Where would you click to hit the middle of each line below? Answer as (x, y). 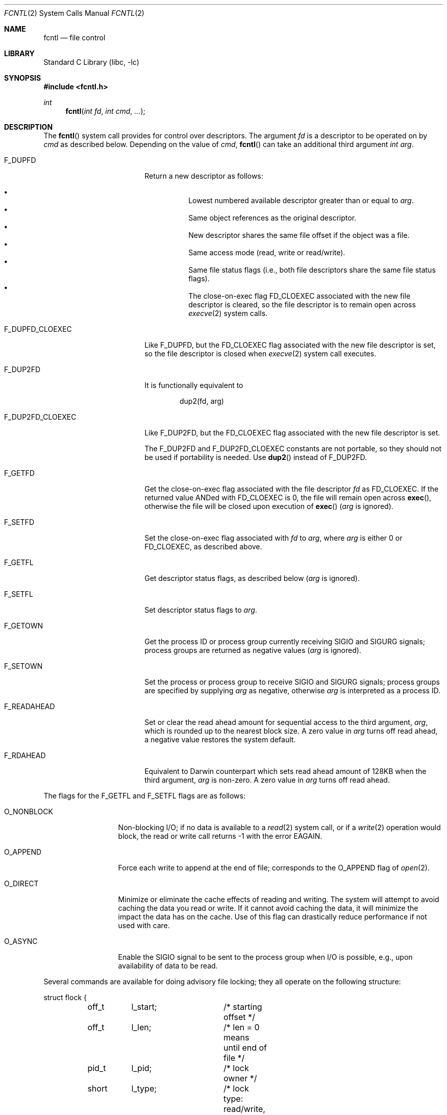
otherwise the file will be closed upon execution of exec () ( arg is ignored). (269, 506)
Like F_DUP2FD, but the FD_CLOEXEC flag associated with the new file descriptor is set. (292, 433)
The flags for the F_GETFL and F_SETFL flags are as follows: (144, 796)
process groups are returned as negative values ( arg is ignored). (253, 650)
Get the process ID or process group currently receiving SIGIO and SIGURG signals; (285, 641)
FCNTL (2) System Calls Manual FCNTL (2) (74, 13)
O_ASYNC (21, 941)
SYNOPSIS (23, 78)
